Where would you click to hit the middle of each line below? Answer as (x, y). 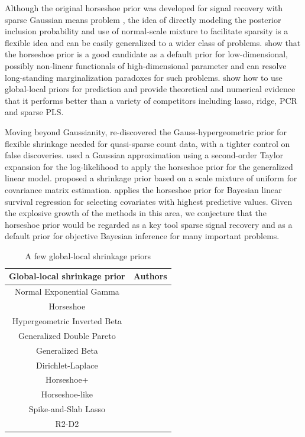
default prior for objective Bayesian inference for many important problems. (142, 236)
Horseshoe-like (67, 394)
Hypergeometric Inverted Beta (67, 321)
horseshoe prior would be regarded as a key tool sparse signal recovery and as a (149, 224)
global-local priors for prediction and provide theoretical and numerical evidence (150, 89)
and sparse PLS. (34, 112)
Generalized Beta (67, 350)
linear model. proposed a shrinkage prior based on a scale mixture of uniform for (151, 178)
